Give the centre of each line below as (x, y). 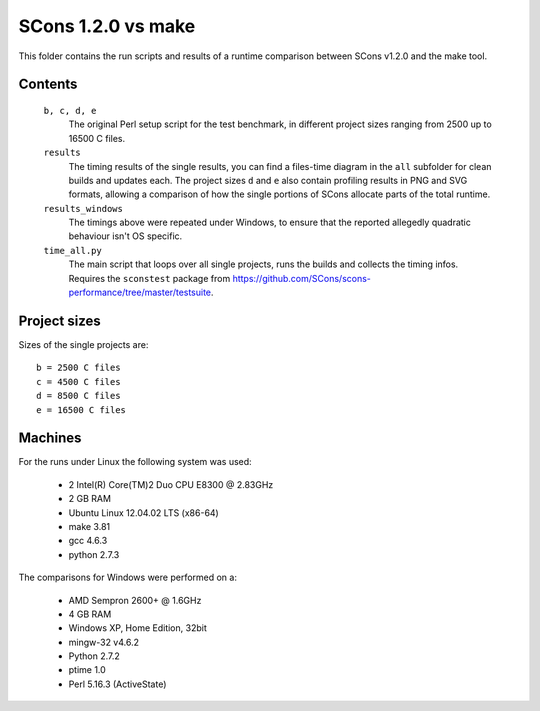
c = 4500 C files (78, 381)
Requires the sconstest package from (149, 278)
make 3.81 (89, 526)
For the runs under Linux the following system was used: (135, 462)
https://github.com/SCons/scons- (302, 278)
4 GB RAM (90, 614)
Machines (50, 438)
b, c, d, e (70, 110)
